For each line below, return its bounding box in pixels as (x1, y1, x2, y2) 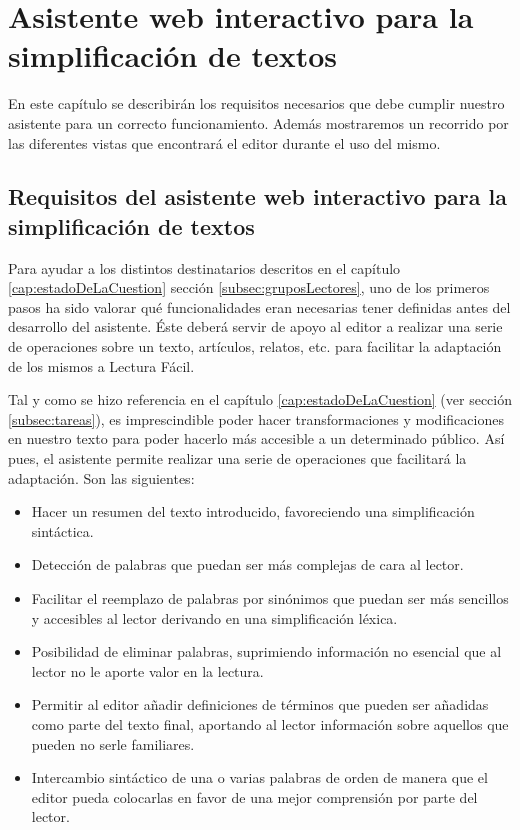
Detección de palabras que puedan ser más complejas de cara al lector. (31, 554, 464, 575)
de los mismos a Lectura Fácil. (8, 355, 195, 376)
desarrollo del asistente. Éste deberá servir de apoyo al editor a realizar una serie (8, 316, 503, 337)
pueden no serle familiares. (31, 733, 195, 754)
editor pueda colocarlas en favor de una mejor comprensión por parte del (31, 786, 478, 807)
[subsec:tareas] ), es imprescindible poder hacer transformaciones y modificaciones (8, 408, 504, 429)
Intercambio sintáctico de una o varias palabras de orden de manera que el (31, 767, 488, 788)
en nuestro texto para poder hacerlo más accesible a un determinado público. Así (8, 428, 505, 449)
